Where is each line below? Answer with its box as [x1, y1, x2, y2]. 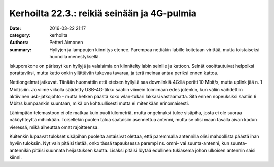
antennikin [9, 147, 31, 153]
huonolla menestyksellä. [49, 54, 100, 60]
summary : [9, 46, 32, 53]
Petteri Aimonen [49, 39, 83, 46]
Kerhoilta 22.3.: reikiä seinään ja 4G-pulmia [9, 8, 197, 19]
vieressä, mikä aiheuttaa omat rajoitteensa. [9, 124, 99, 130]
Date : [9, 25, 21, 31]
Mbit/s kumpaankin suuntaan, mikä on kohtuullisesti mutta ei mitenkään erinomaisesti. [9, 100, 189, 106]
